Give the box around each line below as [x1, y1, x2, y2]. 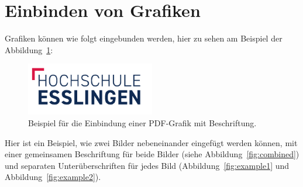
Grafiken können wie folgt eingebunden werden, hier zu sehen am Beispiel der [5, 32, 283, 44]
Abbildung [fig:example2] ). [5, 171, 101, 183]
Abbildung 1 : [5, 43, 53, 56]
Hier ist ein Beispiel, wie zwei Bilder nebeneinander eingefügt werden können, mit [5, 136, 298, 148]
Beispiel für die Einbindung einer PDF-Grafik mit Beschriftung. [28, 116, 257, 129]
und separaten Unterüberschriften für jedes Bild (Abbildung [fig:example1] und [5, 159, 290, 171]
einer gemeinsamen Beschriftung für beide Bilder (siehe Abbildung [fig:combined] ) [5, 148, 299, 160]
